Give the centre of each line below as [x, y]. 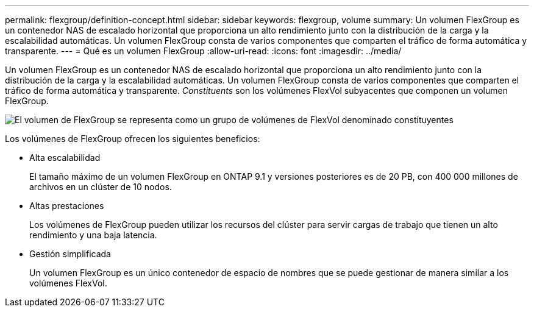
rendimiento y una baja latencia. [93, 235]
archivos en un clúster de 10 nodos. [101, 187]
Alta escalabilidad [65, 158]
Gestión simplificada [70, 254]
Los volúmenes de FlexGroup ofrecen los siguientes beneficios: [133, 139]
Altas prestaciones [67, 206]
